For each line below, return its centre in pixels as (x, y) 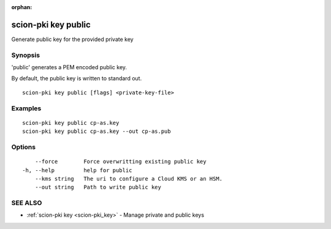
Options (24, 147)
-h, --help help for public (77, 170)
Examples (26, 108)
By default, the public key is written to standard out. (77, 78)
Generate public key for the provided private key (73, 39)
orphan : (22, 7)
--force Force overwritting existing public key (120, 162)
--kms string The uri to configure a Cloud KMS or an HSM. (129, 178)
